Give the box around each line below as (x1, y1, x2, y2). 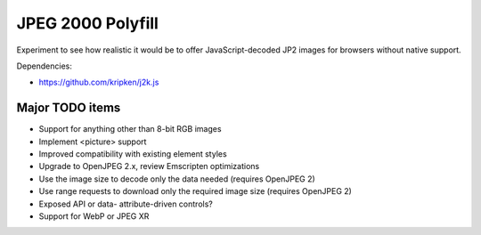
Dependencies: (16, 61, 73, 71)
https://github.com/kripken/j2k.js (38, 77, 159, 88)
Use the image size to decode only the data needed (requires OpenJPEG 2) (38, 174, 315, 184)
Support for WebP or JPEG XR (38, 210, 150, 222)
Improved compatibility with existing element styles (38, 149, 227, 159)
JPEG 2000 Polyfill (16, 13, 159, 33)
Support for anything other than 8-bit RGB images (38, 124, 222, 134)
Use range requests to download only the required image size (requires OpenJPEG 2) (38, 186, 352, 197)
